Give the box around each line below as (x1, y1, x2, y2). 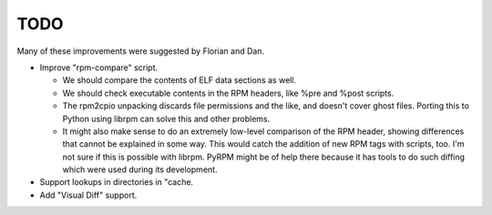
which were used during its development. (62, 164, 218, 175)
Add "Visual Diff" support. (39, 189, 138, 200)
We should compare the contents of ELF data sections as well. (62, 75, 296, 86)
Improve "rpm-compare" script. (39, 62, 159, 73)
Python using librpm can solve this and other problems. (62, 113, 271, 124)
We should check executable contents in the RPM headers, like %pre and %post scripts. (62, 87, 395, 98)
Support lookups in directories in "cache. (39, 177, 194, 188)
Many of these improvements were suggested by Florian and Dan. (16, 46, 264, 56)
